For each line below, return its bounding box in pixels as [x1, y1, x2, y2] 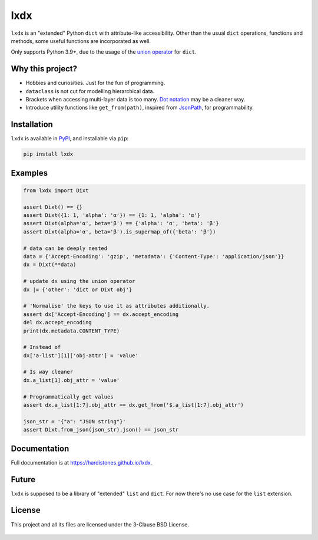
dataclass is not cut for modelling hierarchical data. [25, 87, 155, 94]
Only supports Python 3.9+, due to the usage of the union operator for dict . [11, 48, 197, 55]
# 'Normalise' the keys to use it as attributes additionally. [23, 302, 210, 309]
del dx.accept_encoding [23, 319, 92, 326]
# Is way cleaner [23, 368, 74, 376]
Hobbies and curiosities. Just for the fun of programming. [25, 80, 165, 87]
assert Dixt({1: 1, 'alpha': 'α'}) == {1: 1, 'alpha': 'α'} [23, 212, 201, 219]
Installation [11, 120, 53, 130]
